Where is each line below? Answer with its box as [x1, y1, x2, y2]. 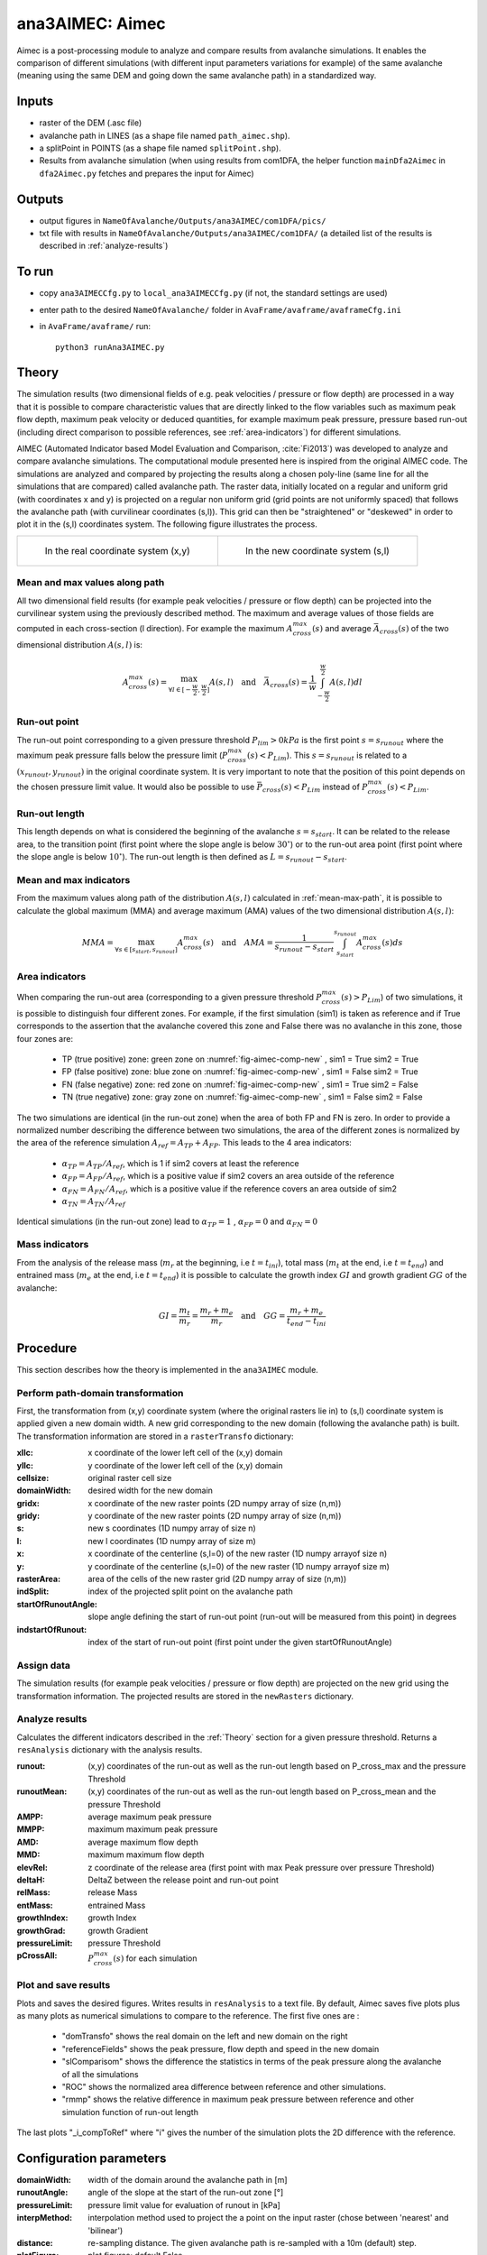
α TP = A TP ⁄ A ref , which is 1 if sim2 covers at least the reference [61, 1157, 299, 1171]
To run [16, 264, 54, 280]
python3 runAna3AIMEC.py [55, 342, 165, 352]
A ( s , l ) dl [329, 677, 363, 687]
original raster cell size [87, 1472, 172, 1483]
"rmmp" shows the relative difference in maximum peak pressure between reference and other [61, 2094, 415, 2105]
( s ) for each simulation [113, 1953, 198, 1964]
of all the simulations [61, 2068, 139, 2079]
